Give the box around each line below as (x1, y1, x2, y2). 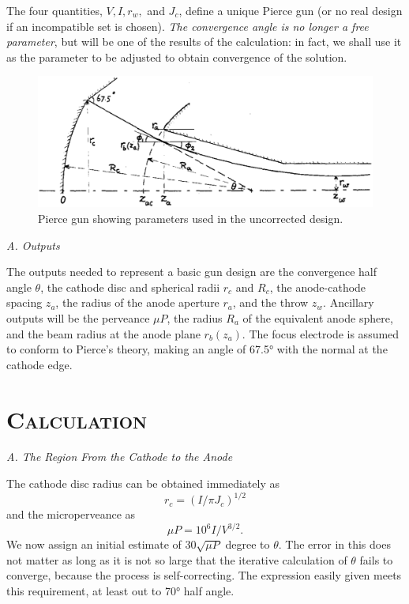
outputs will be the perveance (6, 309, 150, 326)
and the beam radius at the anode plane (6, 325, 201, 342)
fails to (359, 551, 393, 568)
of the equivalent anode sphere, (242, 309, 393, 326)
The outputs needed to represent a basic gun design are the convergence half (6, 263, 377, 280)
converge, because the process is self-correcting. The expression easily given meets (6, 567, 402, 583)
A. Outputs (6, 236, 60, 253)
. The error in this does (278, 536, 391, 553)
